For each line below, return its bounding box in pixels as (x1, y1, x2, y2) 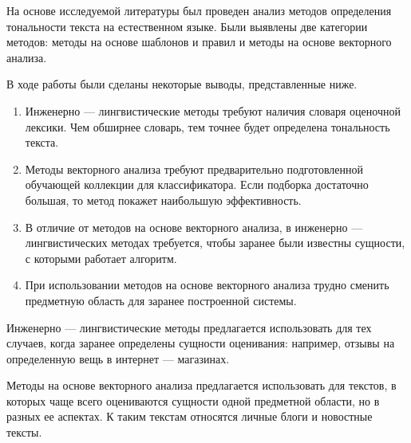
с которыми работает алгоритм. (25, 249, 177, 266)
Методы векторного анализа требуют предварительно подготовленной (25, 160, 364, 177)
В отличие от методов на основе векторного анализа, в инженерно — (25, 218, 363, 235)
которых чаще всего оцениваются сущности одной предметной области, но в (6, 392, 380, 409)
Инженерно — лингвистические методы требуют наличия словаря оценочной (25, 102, 401, 119)
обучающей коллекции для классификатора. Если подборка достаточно (25, 176, 369, 193)
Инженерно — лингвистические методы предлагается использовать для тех (6, 319, 372, 335)
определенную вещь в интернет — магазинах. (6, 350, 230, 367)
